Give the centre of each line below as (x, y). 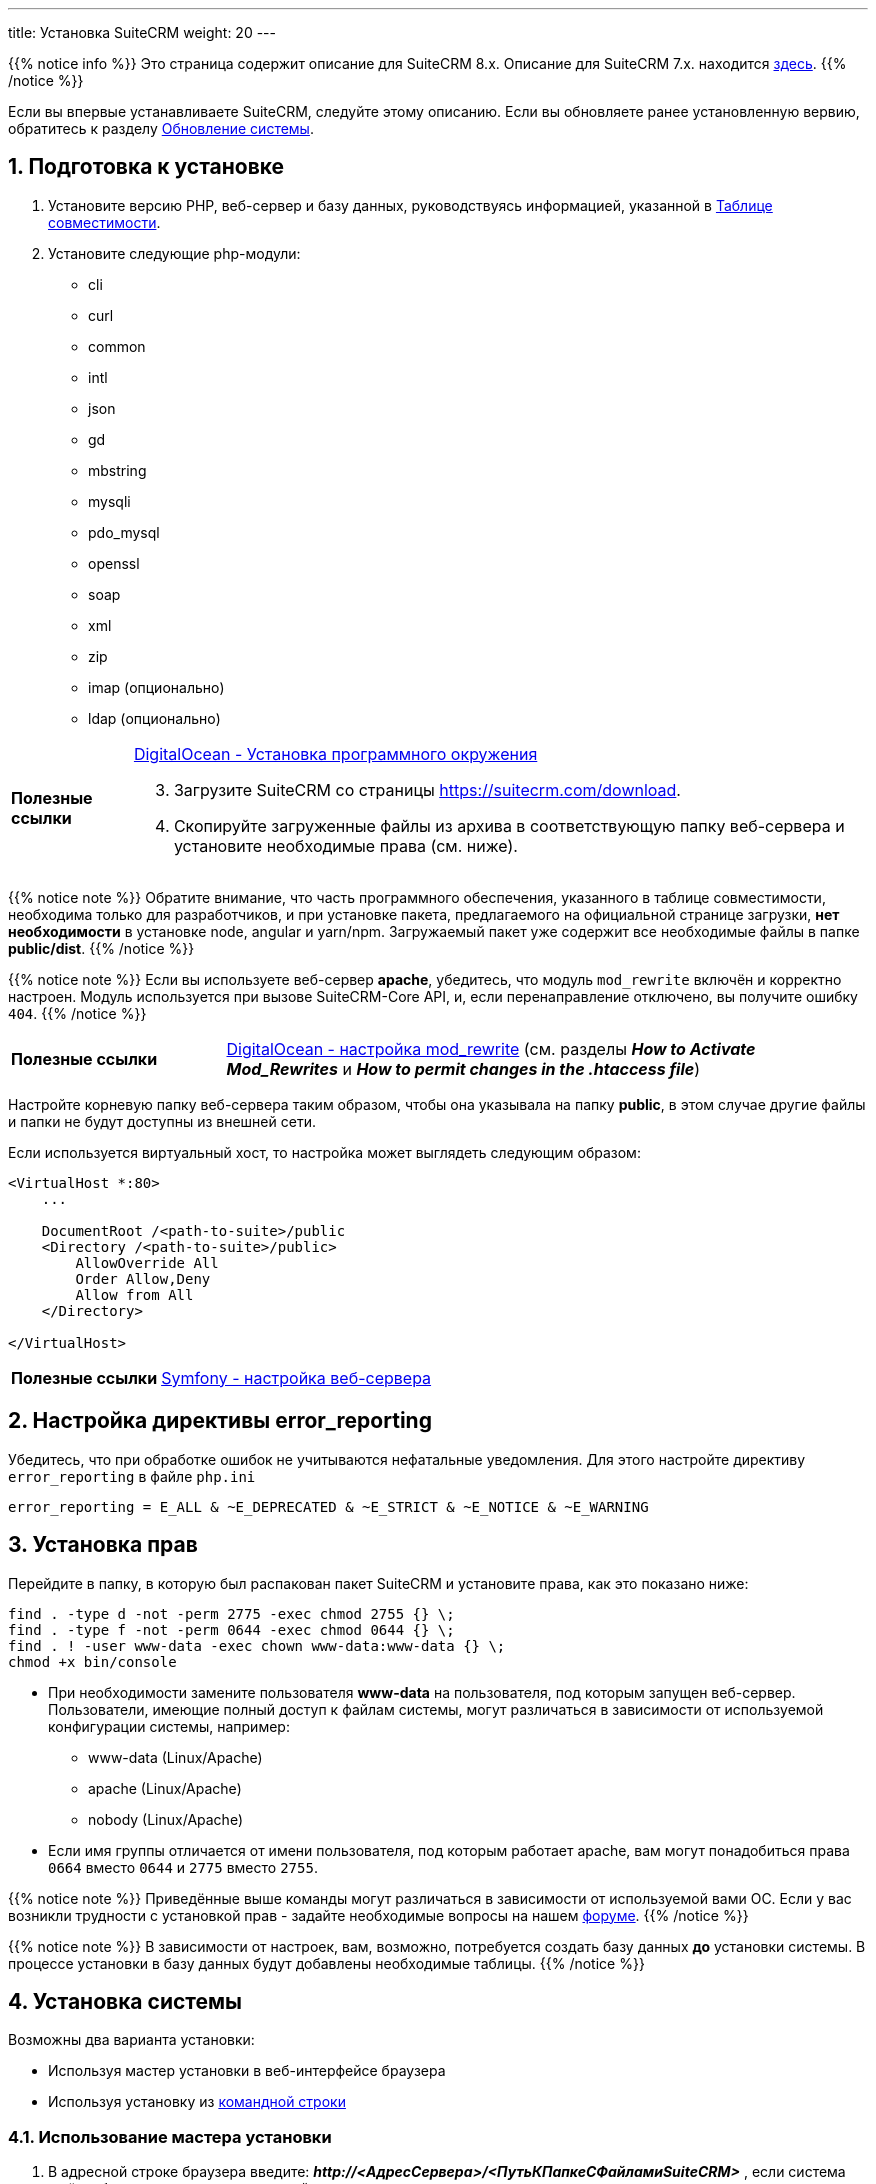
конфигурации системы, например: (169, 1726)
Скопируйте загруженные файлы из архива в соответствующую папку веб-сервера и (509, 825)
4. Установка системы (125, 2001)
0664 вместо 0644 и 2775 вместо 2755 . (183, 1867)
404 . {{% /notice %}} (77, 1013)
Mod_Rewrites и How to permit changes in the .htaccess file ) (463, 1068)
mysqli (109, 501)
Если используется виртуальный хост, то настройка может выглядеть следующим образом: (324, 1152)
